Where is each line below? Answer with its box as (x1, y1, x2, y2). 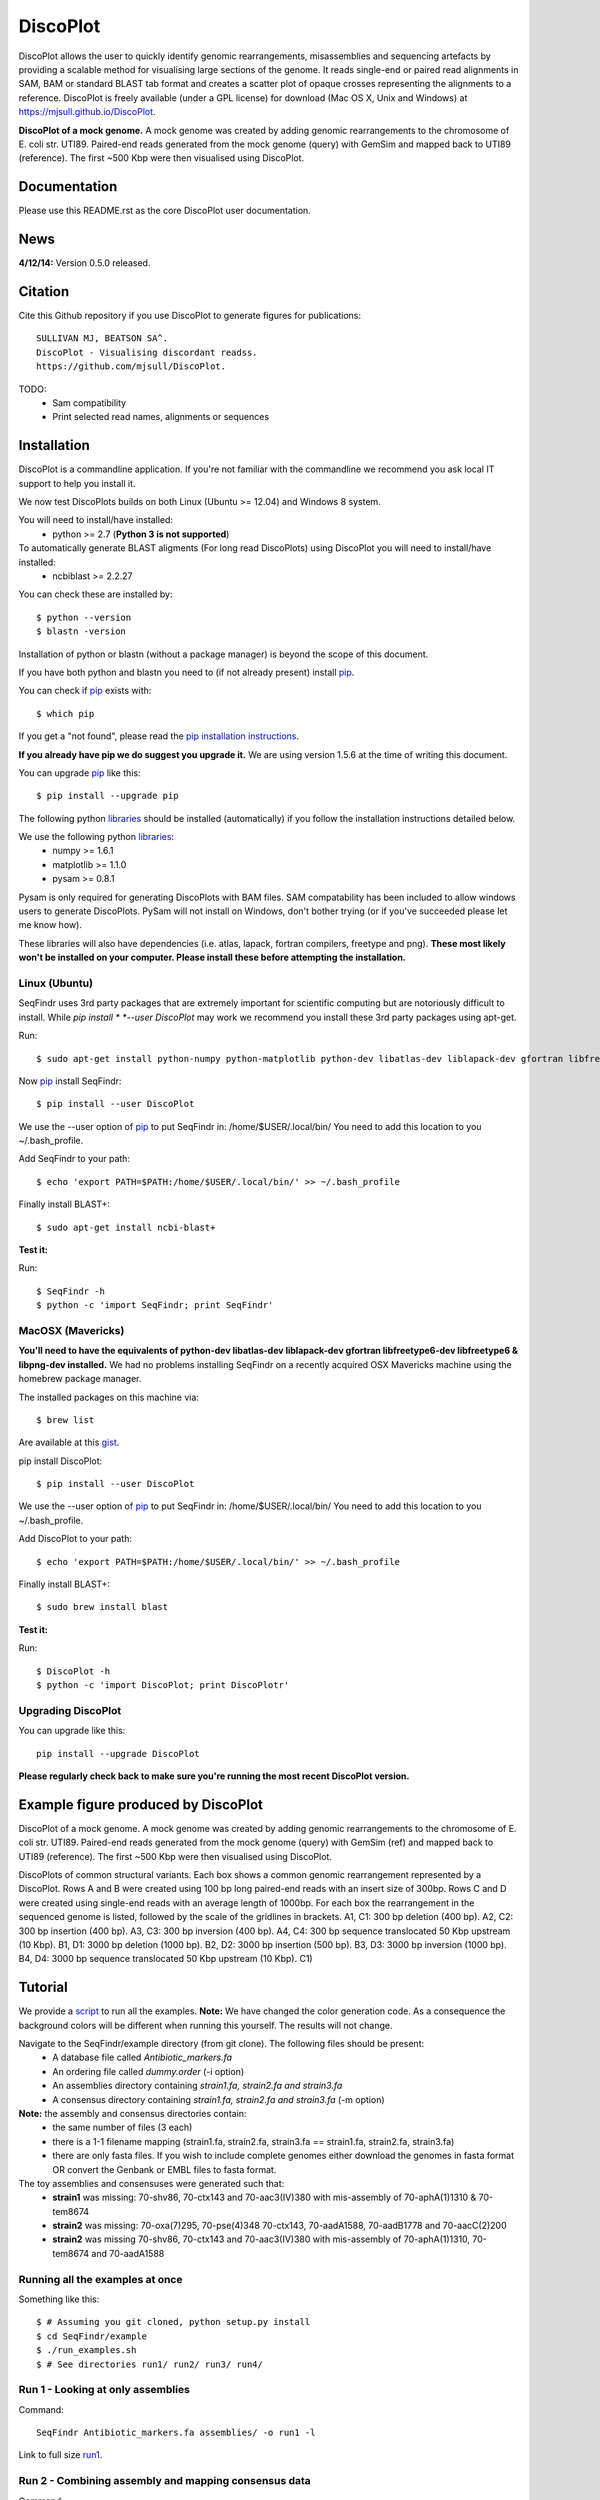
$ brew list (36, 1414, 95, 1425)
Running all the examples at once (18, 2272, 183, 2286)
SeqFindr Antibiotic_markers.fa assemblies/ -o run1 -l (36, 2427, 316, 2439)
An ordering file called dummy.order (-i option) (52, 2065, 245, 2077)
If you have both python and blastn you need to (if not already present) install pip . (18, 666, 355, 678)
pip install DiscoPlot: (18, 1455, 103, 1467)
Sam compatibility (52, 396, 127, 409)
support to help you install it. (18, 477, 136, 489)
